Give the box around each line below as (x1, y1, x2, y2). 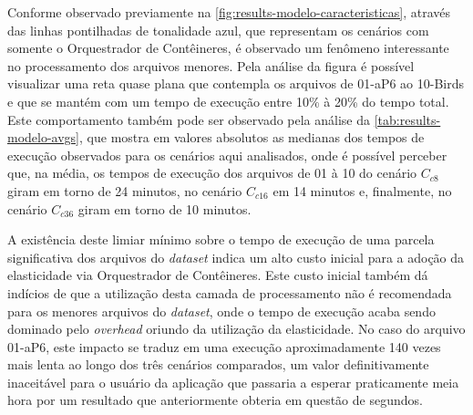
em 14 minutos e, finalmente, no (272, 181, 452, 200)
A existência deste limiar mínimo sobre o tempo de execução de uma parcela (7, 230, 435, 249)
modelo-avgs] (7, 128, 80, 147)
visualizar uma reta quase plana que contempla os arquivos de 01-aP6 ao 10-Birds (7, 74, 465, 93)
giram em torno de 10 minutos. (77, 199, 252, 218)
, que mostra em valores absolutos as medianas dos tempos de (79, 128, 425, 147)
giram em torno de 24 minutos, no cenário (7, 181, 242, 200)
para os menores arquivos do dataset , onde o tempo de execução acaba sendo (7, 301, 436, 320)
